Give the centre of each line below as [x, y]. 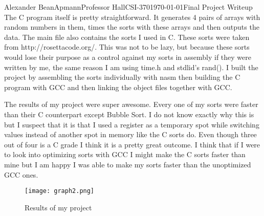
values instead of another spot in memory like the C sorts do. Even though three [130, 134]
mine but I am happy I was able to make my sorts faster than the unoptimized [128, 164]
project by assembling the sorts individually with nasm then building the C [122, 77]
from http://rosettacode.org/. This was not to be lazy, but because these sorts [127, 47]
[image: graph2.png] [60, 191]
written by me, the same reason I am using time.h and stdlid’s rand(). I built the [131, 67]
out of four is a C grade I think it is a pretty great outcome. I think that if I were [132, 144]
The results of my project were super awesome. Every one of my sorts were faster [131, 104]
